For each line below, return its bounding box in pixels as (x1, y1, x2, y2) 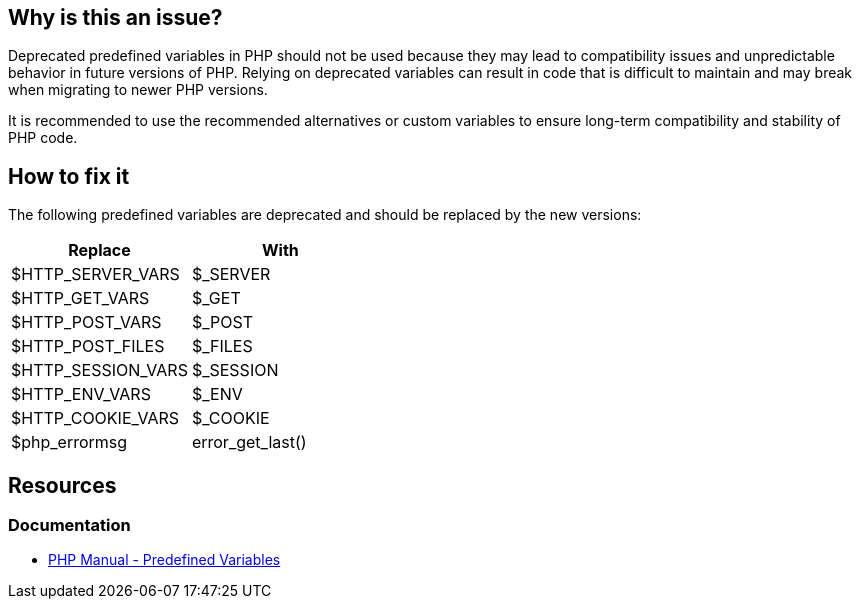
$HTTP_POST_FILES (11, 336, 165, 357)
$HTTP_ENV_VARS (11, 384, 151, 405)
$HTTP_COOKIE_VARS (11, 408, 180, 429)
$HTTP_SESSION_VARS (11, 360, 188, 381)
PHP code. (8, 129, 78, 147)
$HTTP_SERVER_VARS (11, 264, 180, 285)
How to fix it (8, 163, 130, 189)
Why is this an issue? (8, 5, 223, 30)
